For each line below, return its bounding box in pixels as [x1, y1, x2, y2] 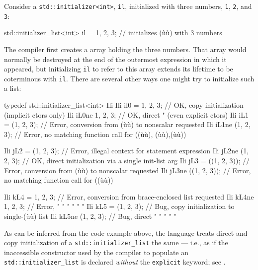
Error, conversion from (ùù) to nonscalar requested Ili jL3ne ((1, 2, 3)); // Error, [4, 165, 251, 175]
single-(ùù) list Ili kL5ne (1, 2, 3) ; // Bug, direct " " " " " [4, 210, 176, 221]
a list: [4, 83, 21, 93]
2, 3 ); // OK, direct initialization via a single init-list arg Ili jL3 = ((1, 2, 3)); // [4, 155, 250, 165]
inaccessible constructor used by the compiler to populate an [4, 247, 189, 257]
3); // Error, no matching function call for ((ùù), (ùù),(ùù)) [4, 129, 186, 139]
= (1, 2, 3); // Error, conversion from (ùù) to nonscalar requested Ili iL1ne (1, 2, [4, 119, 251, 130]
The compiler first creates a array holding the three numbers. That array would [4, 44, 247, 54]
